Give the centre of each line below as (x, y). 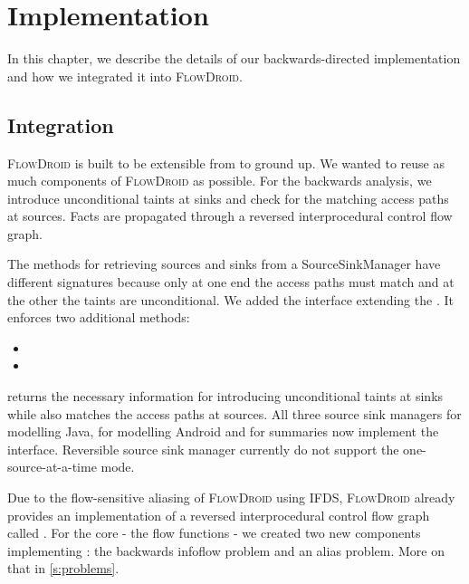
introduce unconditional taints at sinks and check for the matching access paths (228, 198)
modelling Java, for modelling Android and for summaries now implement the (223, 431)
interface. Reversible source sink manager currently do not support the (203, 449)
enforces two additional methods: (99, 317)
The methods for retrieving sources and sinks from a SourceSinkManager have (224, 264)
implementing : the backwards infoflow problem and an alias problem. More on (226, 550)
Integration (61, 124)
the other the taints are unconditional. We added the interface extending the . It (230, 299)
